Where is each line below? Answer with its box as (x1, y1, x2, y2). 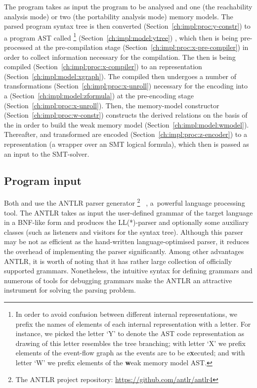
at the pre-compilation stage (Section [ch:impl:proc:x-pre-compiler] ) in (35, 42, 249, 52)
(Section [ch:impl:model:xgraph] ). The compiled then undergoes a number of (4, 71, 237, 81)
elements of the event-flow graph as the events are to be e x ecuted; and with (15, 347, 245, 358)
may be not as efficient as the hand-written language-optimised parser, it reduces (4, 236, 249, 247)
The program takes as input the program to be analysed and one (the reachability (4, 1, 253, 11)
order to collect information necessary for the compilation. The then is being (4, 51, 236, 62)
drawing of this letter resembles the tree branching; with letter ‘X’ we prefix (15, 338, 246, 348)
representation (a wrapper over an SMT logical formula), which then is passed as (4, 138, 249, 149)
